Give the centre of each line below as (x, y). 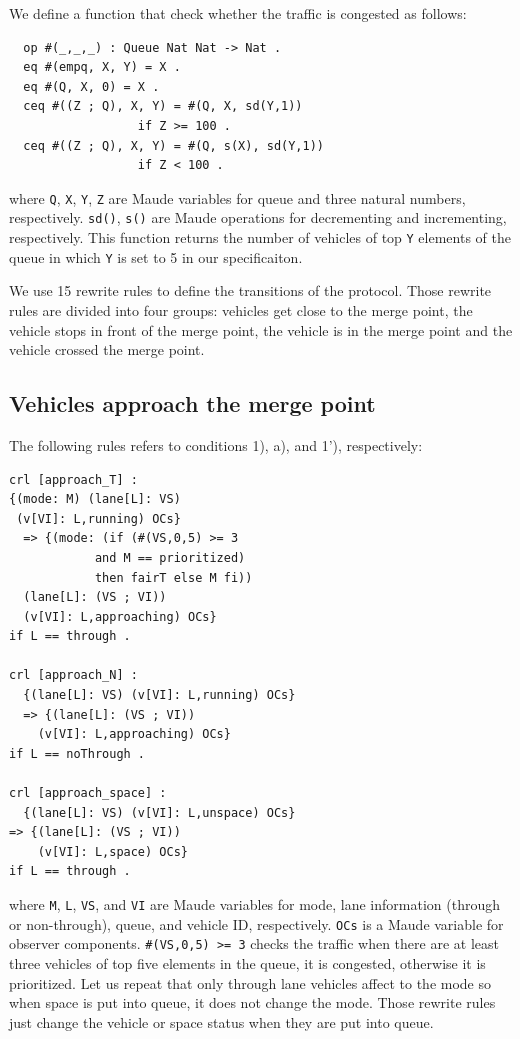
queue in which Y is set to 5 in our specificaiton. (156, 256)
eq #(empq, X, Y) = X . (102, 67)
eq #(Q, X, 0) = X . (91, 86)
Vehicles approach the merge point (192, 403)
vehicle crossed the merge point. (107, 349)
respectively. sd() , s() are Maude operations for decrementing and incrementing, (258, 217)
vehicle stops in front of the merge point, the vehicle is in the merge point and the (261, 329)
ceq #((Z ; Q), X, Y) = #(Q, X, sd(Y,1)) (163, 106)
